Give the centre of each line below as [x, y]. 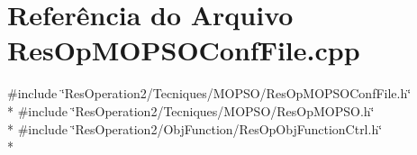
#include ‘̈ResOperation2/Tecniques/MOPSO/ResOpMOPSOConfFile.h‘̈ [209, 93]
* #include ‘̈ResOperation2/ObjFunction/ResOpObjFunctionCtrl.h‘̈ [195, 128]
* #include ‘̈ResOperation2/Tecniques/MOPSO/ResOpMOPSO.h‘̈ [191, 110]
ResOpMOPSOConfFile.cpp [184, 50]
